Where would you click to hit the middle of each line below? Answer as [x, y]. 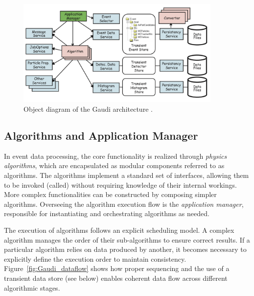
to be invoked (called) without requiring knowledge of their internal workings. [120, 185]
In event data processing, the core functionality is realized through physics [115, 156]
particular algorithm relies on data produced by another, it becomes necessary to [125, 249]
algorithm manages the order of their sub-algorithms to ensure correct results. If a [127, 239]
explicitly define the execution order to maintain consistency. [95, 259]
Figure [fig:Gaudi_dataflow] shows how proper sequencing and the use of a [117, 268]
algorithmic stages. [32, 287]
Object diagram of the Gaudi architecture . [88, 109]
